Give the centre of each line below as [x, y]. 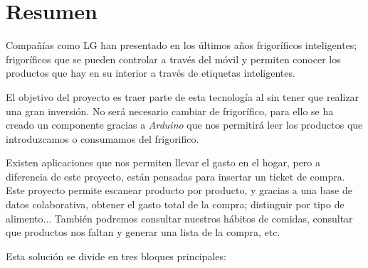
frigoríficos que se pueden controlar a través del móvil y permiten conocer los [173, 59]
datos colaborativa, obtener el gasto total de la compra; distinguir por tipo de [175, 204]
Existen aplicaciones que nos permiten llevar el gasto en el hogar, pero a [163, 162]
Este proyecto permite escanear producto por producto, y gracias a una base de [179, 190]
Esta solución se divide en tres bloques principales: [116, 256]
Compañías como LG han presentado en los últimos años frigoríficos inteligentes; [182, 45]
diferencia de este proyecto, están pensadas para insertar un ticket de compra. [175, 176]
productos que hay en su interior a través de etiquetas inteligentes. [151, 73]
